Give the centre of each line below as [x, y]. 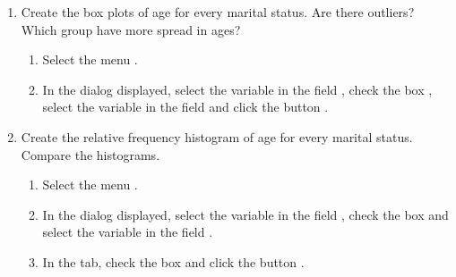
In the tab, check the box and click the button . [173, 261]
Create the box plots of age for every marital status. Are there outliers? [218, 12]
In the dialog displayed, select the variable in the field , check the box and [245, 214]
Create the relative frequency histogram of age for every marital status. [217, 136]
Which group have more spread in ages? [131, 29]
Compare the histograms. [90, 154]
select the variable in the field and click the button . [185, 107]
